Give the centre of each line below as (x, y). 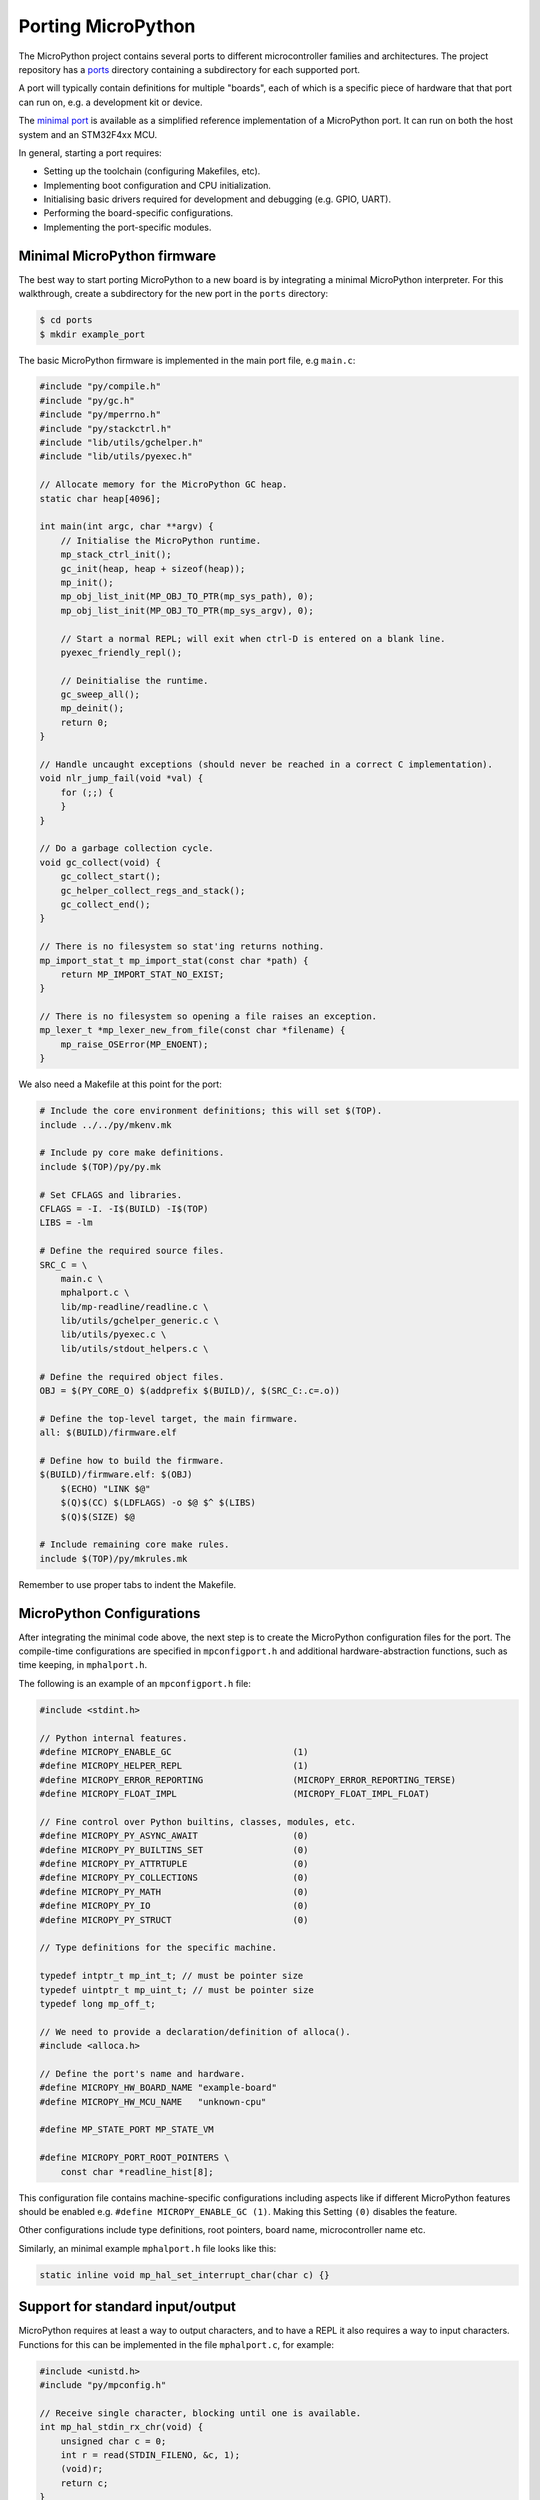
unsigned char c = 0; (113, 2441)
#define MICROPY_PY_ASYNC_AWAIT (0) (174, 1836)
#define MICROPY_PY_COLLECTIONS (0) (174, 1878)
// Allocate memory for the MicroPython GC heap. (163, 484)
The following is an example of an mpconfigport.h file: (135, 1683)
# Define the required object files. (132, 1376)
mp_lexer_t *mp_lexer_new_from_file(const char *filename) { (192, 1030)
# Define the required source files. (132, 1251)
